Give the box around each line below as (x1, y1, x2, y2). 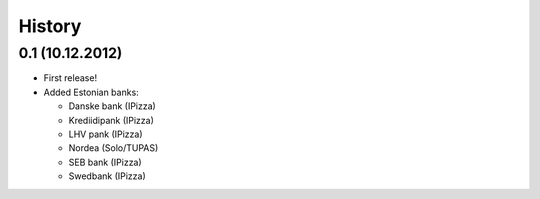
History (18, 15, 82, 37)
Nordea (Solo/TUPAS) (68, 142, 159, 154)
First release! (43, 72, 98, 84)
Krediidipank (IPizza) (68, 114, 155, 126)
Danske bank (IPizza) (68, 100, 157, 112)
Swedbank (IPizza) (68, 170, 147, 182)
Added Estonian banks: (43, 86, 139, 98)
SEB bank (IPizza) (68, 156, 142, 168)
